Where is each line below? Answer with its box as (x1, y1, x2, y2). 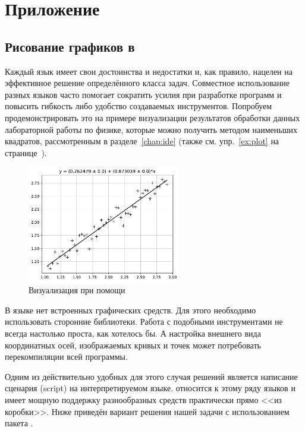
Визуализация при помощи (29, 284, 125, 296)
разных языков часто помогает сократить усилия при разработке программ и (5, 88, 282, 100)
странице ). (5, 146, 47, 159)
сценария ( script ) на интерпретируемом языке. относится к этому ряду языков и (5, 382, 295, 394)
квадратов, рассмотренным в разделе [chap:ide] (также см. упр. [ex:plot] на (5, 135, 279, 147)
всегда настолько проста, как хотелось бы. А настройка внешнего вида (5, 327, 261, 339)
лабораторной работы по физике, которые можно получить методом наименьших (5, 123, 297, 135)
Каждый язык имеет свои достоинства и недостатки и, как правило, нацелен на (5, 65, 293, 77)
